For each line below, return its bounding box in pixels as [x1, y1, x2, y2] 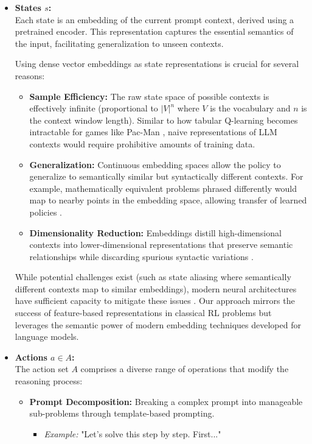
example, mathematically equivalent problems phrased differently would [29, 181, 297, 194]
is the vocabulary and [210, 102, 291, 115]
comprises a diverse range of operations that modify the [80, 362, 289, 375]
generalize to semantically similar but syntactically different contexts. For [29, 170, 303, 183]
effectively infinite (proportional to [29, 102, 158, 115]
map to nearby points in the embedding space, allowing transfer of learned [29, 194, 307, 206]
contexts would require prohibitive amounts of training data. [29, 137, 255, 150]
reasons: [15, 69, 45, 82]
